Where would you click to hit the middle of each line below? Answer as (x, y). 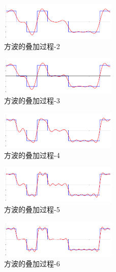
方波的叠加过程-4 (32, 155)
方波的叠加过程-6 (32, 264)
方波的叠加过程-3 (32, 100)
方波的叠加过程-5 (32, 209)
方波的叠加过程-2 (32, 46)
